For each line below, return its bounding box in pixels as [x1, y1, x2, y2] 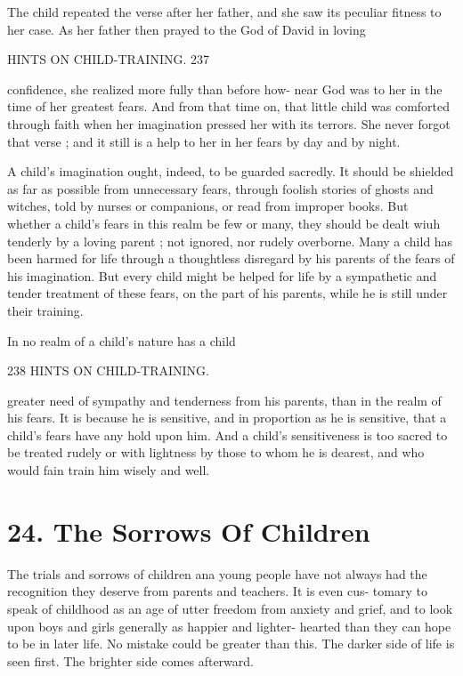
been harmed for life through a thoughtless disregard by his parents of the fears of [7, 249, 455, 268]
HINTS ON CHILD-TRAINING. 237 [7, 50, 209, 68]
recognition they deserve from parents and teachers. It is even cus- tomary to [7, 582, 427, 600]
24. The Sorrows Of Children [7, 512, 370, 549]
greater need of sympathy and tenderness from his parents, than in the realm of [7, 390, 442, 409]
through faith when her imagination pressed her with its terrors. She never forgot [7, 114, 451, 133]
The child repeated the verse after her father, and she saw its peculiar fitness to [7, 3, 442, 20]
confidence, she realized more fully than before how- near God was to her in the [7, 79, 443, 98]
